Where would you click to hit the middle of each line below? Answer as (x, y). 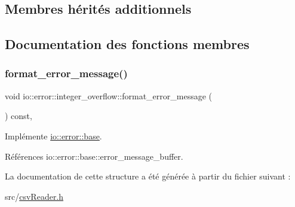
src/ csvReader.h (34, 196)
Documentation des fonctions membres (127, 44)
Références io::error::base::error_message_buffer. (94, 156)
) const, (19, 116)
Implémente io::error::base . (53, 136)
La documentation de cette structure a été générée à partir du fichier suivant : (148, 176)
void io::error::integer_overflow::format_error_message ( (109, 95)
